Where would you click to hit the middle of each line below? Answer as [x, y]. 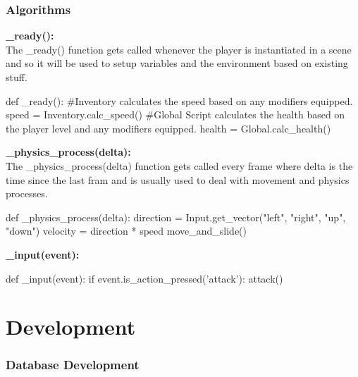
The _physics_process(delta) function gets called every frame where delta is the [179, 165]
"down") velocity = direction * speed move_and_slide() [126, 231]
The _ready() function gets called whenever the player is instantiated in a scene [179, 49]
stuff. [17, 77]
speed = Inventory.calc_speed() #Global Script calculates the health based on [175, 115]
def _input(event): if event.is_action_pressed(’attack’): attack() [144, 278]
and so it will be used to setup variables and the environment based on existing [177, 63]
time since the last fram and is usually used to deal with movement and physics [178, 179]
